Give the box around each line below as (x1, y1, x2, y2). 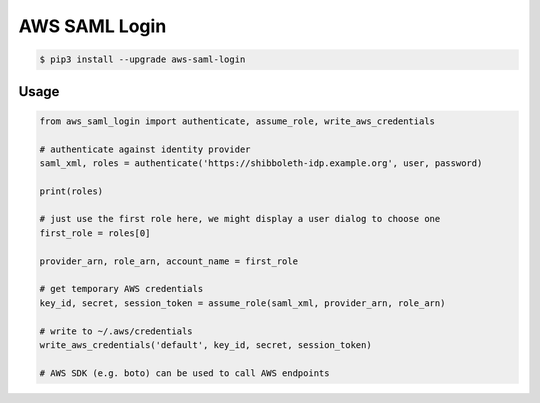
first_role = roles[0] (39, 227, 151, 239)
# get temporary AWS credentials (39, 283, 204, 295)
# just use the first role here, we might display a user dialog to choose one (39, 213, 441, 225)
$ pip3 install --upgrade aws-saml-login (39, 54, 246, 65)
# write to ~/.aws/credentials (39, 325, 194, 337)
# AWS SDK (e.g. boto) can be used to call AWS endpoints (39, 367, 330, 379)
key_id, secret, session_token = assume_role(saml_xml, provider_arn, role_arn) (39, 297, 446, 309)
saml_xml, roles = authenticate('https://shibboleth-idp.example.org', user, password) (39, 157, 483, 169)
